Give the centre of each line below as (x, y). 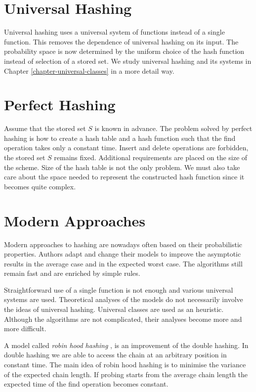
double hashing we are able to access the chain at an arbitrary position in (115, 355)
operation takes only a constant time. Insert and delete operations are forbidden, (126, 148)
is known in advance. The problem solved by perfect (173, 128)
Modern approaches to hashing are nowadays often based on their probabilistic (123, 244)
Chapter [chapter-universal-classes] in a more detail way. (89, 70)
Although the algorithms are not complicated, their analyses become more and (123, 319)
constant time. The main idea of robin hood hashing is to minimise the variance (125, 365)
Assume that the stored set (45, 128)
